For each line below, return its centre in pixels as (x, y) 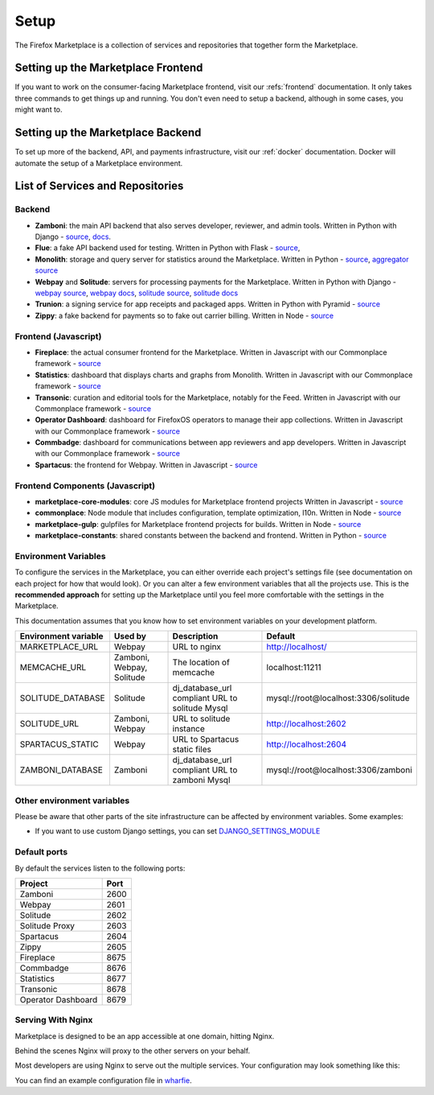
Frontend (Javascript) (58, 336)
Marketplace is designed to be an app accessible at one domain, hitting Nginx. (145, 1036)
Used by (130, 636)
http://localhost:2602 (306, 724)
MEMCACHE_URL (53, 668)
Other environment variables (72, 801)
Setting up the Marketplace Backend (108, 133)
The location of (201, 662)
